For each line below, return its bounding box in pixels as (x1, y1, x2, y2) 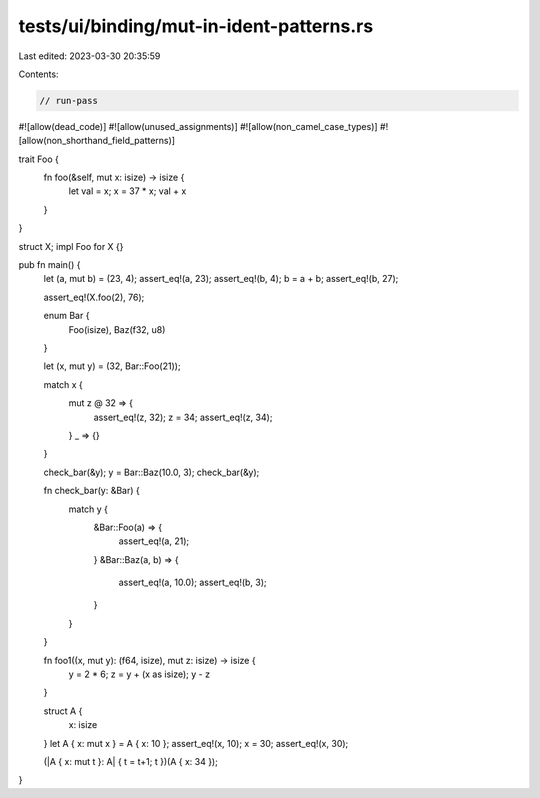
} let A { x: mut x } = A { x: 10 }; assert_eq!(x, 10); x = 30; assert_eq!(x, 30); (43, 737, 349, 749)
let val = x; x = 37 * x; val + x (68, 185, 187, 197)
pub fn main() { (18, 259, 81, 271)
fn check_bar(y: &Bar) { (43, 485, 140, 497)
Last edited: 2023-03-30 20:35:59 (18, 50, 161, 62)
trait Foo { (18, 153, 60, 165)
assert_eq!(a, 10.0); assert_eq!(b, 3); (118, 576, 267, 589)
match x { (43, 378, 84, 390)
